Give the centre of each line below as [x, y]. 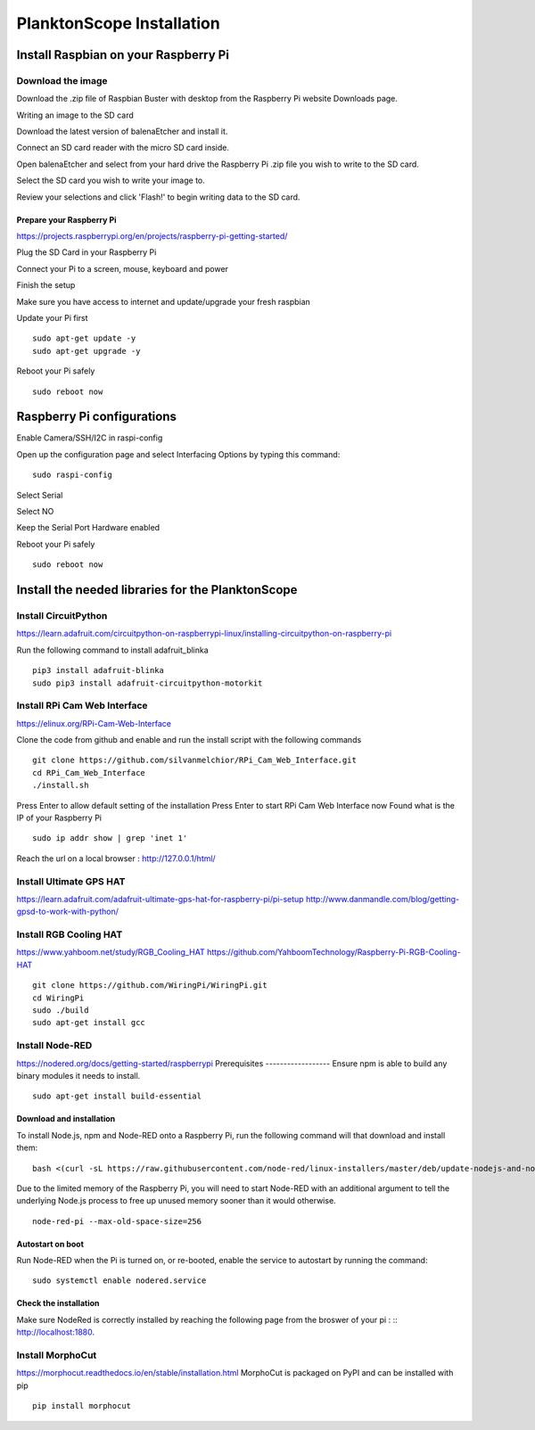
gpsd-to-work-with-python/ [68, 912]
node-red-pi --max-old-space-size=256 [117, 1221]
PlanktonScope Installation [118, 23]
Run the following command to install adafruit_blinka [112, 650]
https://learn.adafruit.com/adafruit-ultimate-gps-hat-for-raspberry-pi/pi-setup [160, 899]
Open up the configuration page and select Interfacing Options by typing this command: [178, 454]
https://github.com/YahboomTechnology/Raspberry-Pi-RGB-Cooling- [333, 952]
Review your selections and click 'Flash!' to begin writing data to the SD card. [158, 197]
